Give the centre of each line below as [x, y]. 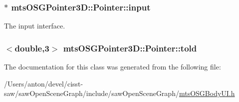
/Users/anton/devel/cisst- [44, 83]
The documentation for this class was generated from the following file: [113, 67]
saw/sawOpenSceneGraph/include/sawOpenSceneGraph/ [92, 93]
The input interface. [35, 26]
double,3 [32, 48]
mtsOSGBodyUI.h [207, 93]
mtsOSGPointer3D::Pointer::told [130, 48]
